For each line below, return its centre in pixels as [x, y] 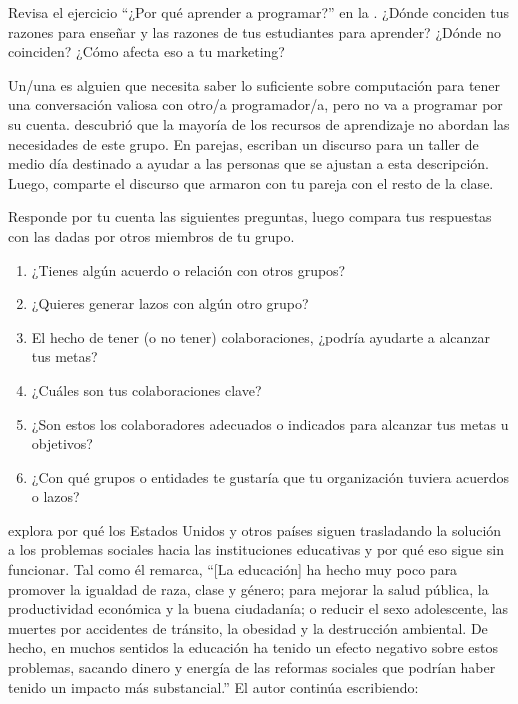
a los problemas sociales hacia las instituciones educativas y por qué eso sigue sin [256, 549]
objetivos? [62, 443]
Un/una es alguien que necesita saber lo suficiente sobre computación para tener [254, 84]
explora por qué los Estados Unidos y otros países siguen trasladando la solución [255, 529]
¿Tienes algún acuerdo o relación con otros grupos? [188, 269]
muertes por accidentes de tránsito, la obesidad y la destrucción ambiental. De [248, 627]
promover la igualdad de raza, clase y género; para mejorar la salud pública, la [248, 588]
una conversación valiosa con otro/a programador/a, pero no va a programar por [255, 104]
